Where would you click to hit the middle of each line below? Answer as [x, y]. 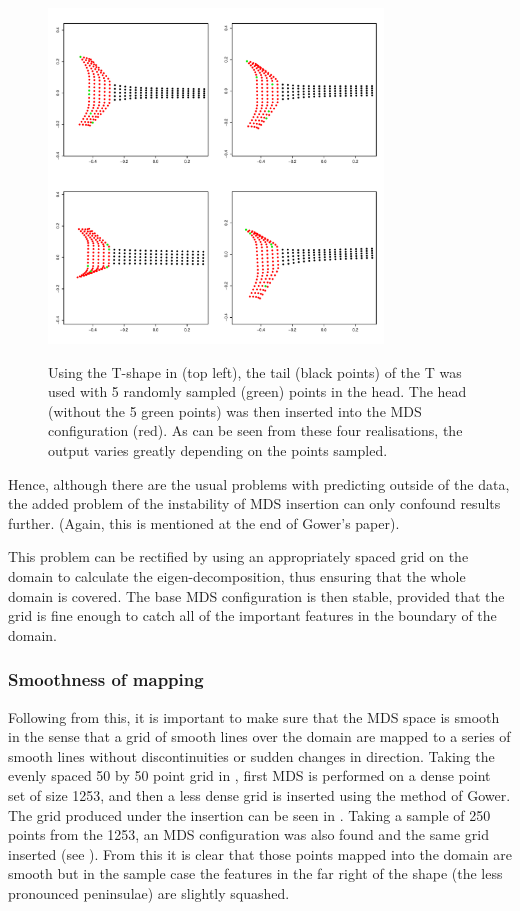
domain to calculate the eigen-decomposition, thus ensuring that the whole [237, 575]
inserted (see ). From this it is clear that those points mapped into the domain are [260, 853]
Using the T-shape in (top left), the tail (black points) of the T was [255, 371]
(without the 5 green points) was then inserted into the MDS [235, 410]
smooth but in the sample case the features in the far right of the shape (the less [255, 873]
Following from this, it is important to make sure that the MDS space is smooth [254, 716]
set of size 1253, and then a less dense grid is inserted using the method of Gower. [259, 794]
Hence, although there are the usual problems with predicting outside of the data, [259, 483]
